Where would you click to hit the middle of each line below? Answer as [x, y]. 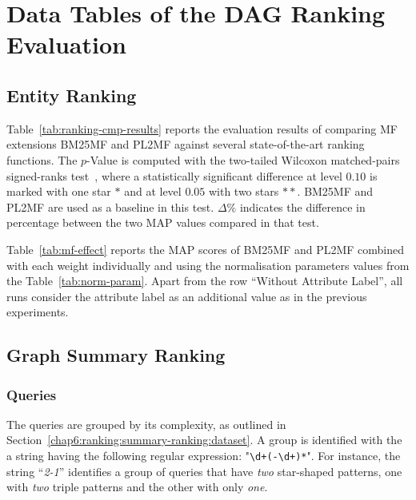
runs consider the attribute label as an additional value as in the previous [187, 296]
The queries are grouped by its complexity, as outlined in [146, 424]
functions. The [42, 159]
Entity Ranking [72, 95]
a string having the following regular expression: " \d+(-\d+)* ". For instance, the [204, 456]
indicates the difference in [302, 206]
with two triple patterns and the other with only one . [137, 487]
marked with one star [59, 191]
